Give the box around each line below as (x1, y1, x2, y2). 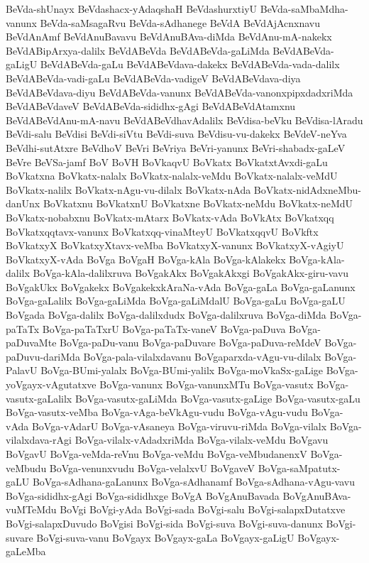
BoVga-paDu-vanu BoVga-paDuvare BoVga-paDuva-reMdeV (60, 335, 321, 350)
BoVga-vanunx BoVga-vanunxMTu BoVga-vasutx (99, 377, 314, 392)
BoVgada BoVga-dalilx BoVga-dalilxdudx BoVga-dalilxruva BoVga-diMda (6, 307, 326, 322)
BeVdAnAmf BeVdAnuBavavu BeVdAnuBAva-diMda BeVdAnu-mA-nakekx (6, 29, 332, 44)
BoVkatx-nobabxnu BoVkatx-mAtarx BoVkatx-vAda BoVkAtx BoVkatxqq (6, 209, 334, 224)
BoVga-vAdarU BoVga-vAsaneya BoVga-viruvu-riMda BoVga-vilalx (31, 418, 327, 433)
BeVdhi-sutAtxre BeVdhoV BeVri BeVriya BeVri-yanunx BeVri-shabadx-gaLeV (6, 140, 346, 155)
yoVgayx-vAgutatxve (6, 377, 97, 392)
